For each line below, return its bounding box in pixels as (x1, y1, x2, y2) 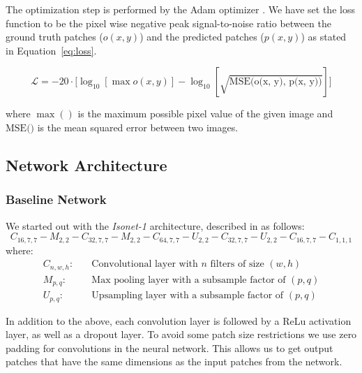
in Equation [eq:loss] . (6, 43, 97, 57)
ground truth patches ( (6, 29, 103, 44)
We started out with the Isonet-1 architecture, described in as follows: (6, 218, 305, 233)
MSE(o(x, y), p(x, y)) (229, 77, 322, 87)
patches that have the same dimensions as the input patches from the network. (6, 354, 342, 369)
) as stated (301, 29, 347, 44)
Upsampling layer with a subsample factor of (91, 291, 284, 301)
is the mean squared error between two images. (37, 119, 239, 134)
